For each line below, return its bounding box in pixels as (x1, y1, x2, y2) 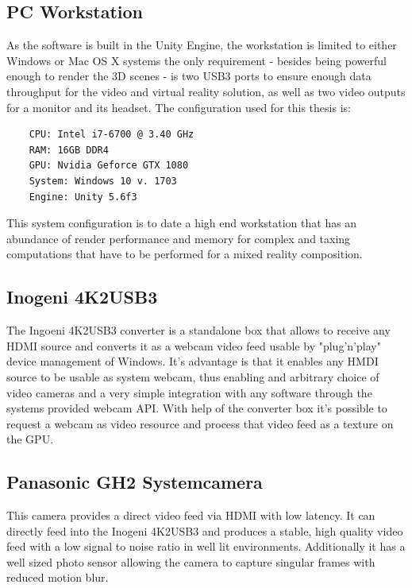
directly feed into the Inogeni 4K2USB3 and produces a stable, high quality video (6, 522, 403, 539)
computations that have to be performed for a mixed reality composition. (6, 246, 363, 262)
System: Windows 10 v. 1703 (29, 175, 177, 187)
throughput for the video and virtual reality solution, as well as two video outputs (6, 83, 406, 99)
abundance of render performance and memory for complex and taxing (6, 230, 351, 246)
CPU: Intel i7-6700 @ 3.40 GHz (29, 129, 194, 141)
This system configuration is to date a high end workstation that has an (6, 215, 357, 231)
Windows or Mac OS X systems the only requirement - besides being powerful (6, 52, 387, 68)
